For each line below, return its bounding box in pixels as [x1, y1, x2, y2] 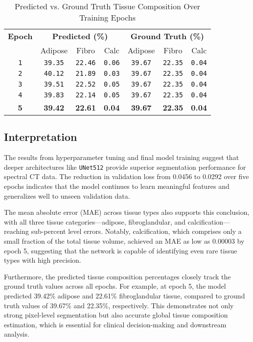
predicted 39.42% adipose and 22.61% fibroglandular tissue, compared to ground [4, 290, 245, 300]
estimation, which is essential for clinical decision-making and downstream [4, 319, 227, 329]
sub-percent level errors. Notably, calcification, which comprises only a [31, 226, 242, 236]
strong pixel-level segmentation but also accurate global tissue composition [4, 310, 228, 320]
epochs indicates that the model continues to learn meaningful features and [4, 181, 230, 191]
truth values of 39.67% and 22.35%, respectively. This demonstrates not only [4, 300, 234, 310]
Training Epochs [79, 12, 136, 23]
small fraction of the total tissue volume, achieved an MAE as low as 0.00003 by [4, 236, 245, 246]
